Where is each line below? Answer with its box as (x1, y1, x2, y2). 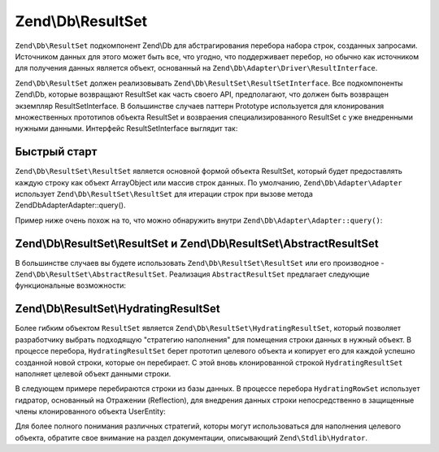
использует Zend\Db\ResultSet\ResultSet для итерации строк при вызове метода (15, 189, 313, 198)
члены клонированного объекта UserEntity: (15, 406, 166, 416)
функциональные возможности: (15, 280, 126, 290)
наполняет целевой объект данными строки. (15, 368, 172, 378)
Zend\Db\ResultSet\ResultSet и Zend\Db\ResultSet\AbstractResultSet (15, 237, 379, 250)
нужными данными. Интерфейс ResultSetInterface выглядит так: (15, 124, 238, 133)
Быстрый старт (15, 145, 98, 159)
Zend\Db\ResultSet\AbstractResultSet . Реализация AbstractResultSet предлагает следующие (15, 269, 370, 280)
